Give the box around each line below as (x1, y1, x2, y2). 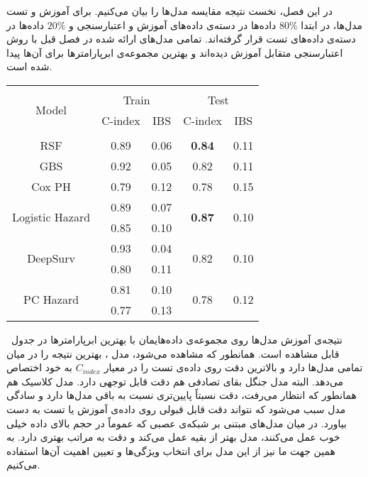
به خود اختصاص (6, 360, 72, 375)
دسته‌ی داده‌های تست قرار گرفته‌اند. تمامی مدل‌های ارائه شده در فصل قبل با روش (6, 31, 356, 46)
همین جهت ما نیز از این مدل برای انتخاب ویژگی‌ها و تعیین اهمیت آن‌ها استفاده (6, 443, 335, 458)
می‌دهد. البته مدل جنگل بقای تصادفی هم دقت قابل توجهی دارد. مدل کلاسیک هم (6, 373, 344, 388)
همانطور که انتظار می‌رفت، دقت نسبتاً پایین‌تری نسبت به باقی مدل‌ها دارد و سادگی (6, 388, 357, 402)
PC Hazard (23, 291, 79, 308)
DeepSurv (27, 250, 75, 267)
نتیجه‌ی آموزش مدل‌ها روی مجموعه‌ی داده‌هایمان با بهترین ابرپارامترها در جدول (11, 331, 343, 346)
